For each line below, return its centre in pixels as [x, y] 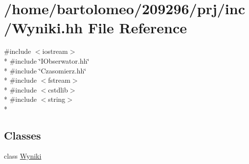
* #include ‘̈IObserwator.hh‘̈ [47, 60]
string [57, 99]
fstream [59, 80]
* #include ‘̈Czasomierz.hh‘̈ [45, 70]
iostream [55, 51]
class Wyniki [23, 155]
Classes [23, 135]
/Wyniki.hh [44, 28]
